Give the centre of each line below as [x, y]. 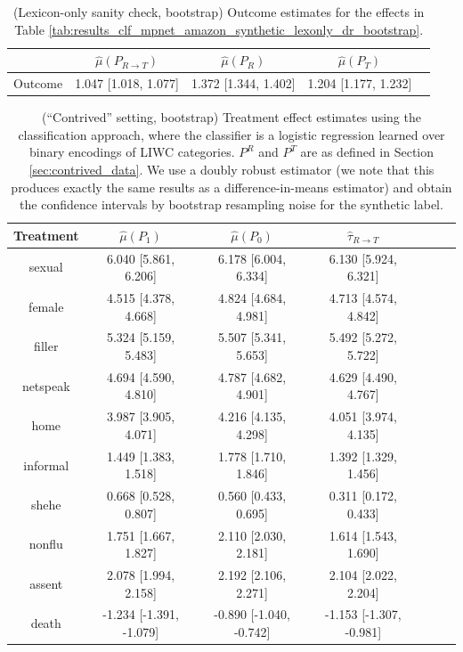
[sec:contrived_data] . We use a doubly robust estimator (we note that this [231, 169]
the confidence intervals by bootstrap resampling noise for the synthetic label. [231, 204]
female [46, 306]
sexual [46, 267]
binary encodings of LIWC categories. [132, 152]
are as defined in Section [367, 152]
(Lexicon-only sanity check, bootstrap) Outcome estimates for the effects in [219, 12]
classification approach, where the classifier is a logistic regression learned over [231, 134]
